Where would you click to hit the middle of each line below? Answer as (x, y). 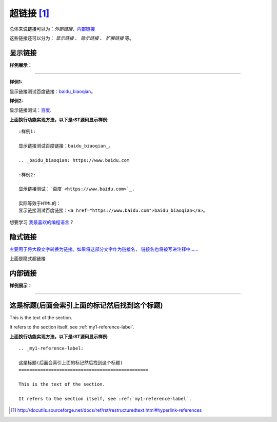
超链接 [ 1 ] (29, 13)
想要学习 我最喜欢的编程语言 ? (41, 222)
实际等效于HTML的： (40, 204)
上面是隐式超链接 (27, 259)
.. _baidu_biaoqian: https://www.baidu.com (74, 160)
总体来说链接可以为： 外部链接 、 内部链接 (52, 29)
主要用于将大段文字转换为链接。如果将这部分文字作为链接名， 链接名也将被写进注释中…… (104, 249)
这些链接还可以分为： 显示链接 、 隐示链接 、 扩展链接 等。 (72, 38)
